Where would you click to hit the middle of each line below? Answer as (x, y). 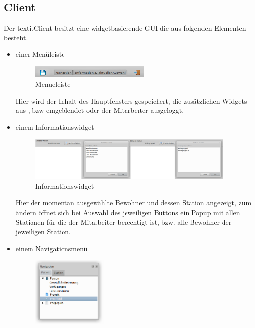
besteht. (16, 37)
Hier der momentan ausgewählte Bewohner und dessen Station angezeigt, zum (133, 202)
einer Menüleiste (40, 54)
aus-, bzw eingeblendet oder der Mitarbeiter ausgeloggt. (100, 110)
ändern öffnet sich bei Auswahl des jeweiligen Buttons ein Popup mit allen (128, 212)
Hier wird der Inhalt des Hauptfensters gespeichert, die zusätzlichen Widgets (131, 100)
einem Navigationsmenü (51, 248)
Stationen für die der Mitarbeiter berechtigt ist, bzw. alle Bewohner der (124, 222)
